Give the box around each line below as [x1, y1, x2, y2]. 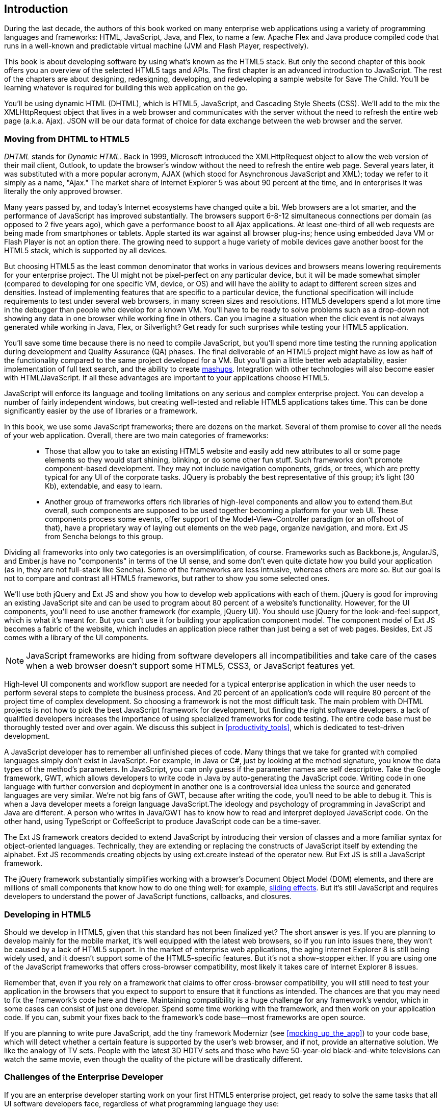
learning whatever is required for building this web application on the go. [4, 83, 248, 92]
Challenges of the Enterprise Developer [4, 1072, 164, 1082]
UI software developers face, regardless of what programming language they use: [4, 1099, 279, 1108]
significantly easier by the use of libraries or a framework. [4, 406, 198, 416]
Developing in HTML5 [4, 909, 91, 920]
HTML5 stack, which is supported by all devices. [4, 246, 167, 255]
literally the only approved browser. [4, 187, 122, 196]
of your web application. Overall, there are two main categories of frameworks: [4, 431, 269, 440]
